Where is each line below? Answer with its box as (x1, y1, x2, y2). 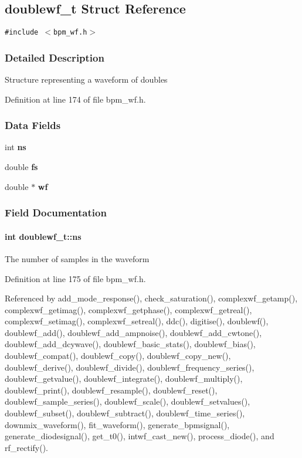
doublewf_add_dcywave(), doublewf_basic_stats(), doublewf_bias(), (5, 338, 256, 350)
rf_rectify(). (5, 441, 48, 453)
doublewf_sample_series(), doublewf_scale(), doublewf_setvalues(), (5, 395, 250, 408)
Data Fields (5, 118, 61, 133)
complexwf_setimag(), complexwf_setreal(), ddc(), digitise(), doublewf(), (5, 315, 269, 327)
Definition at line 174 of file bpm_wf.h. (5, 93, 146, 105)
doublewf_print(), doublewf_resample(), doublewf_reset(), (5, 384, 218, 396)
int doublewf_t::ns (5, 230, 82, 242)
